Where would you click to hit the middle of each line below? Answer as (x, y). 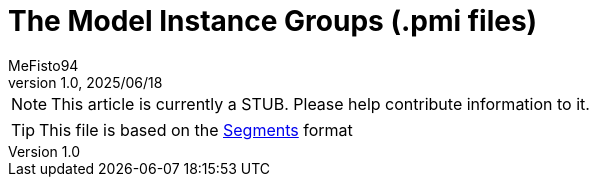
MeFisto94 (43, 65)
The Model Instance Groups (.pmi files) (273, 21)
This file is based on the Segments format (196, 129)
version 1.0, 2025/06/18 (85, 82)
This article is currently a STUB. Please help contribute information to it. (320, 103)
